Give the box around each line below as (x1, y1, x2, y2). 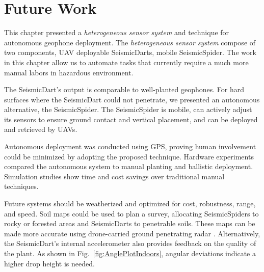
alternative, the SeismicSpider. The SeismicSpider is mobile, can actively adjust (4, 104, 252, 115)
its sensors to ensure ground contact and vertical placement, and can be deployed (4, 114, 258, 124)
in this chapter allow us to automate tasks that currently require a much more (4, 57, 249, 67)
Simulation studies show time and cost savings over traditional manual (4, 171, 225, 181)
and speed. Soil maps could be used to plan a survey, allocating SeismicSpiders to (4, 208, 259, 219)
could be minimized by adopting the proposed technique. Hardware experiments (4, 151, 254, 161)
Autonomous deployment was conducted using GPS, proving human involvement (4, 141, 256, 152)
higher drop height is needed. (4, 258, 95, 268)
